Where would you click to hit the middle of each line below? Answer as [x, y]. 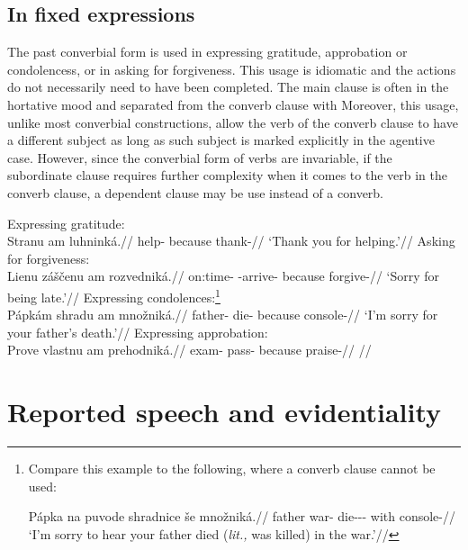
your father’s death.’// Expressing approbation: [138, 332]
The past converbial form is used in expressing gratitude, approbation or [207, 52]
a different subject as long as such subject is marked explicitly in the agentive [221, 140]
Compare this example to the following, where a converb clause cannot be [232, 469]
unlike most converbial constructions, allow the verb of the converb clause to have [233, 122]
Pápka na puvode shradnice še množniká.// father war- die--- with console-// [242, 516]
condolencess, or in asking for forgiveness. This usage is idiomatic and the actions [232, 69]
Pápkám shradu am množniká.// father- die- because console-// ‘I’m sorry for [223, 315]
